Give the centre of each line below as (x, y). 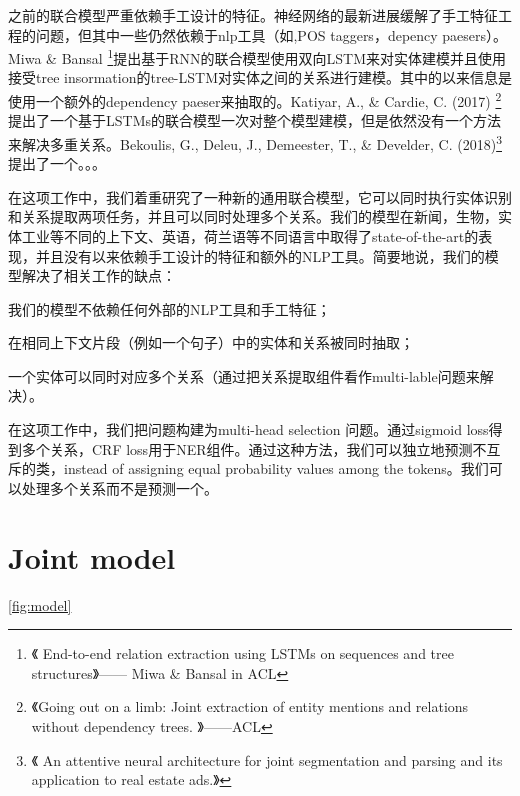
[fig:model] (40, 604)
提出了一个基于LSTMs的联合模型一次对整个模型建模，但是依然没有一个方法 (254, 120)
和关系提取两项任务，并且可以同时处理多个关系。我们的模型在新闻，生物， (253, 216)
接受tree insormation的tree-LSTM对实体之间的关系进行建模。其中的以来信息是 (260, 77)
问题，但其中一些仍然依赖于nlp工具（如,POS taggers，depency (236, 34)
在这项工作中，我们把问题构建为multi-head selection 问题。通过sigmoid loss (248, 429)
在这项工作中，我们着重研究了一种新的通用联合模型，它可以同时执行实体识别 (260, 196)
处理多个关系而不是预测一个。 (119, 487)
